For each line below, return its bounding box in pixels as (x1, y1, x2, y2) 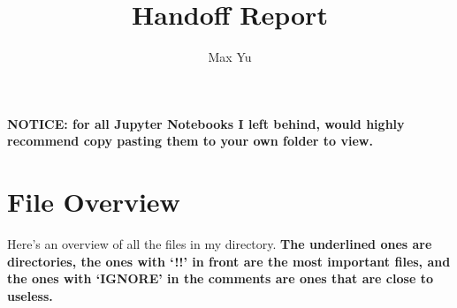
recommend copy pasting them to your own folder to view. (7, 131, 373, 150)
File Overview (7, 184, 180, 220)
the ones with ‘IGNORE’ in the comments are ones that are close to (7, 269, 433, 288)
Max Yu (208, 48, 252, 66)
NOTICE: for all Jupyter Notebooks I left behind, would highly (7, 114, 405, 132)
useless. (7, 286, 53, 304)
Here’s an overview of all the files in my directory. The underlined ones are (7, 235, 432, 253)
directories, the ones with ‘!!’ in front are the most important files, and (7, 252, 451, 270)
